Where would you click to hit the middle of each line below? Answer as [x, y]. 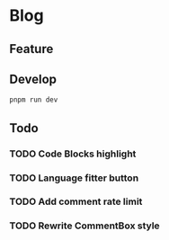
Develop [33, 79]
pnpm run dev [34, 100]
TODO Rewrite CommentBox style [84, 226]
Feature [31, 49]
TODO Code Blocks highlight [73, 154]
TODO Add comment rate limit [76, 201]
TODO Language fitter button [74, 178]
